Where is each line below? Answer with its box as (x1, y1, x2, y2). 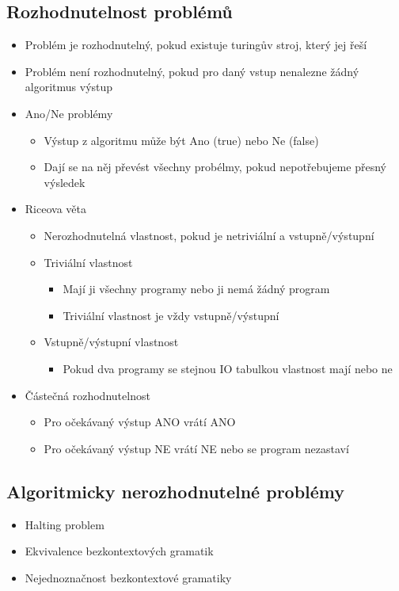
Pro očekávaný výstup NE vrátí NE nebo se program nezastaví (44, 440, 349, 456)
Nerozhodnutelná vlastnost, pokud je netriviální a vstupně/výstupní (44, 227, 374, 243)
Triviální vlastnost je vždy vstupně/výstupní (63, 307, 279, 323)
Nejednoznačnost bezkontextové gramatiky (25, 569, 232, 585)
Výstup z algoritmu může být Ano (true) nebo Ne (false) (44, 132, 319, 148)
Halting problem (25, 516, 104, 532)
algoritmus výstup (25, 78, 113, 95)
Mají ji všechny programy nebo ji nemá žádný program (63, 280, 330, 297)
